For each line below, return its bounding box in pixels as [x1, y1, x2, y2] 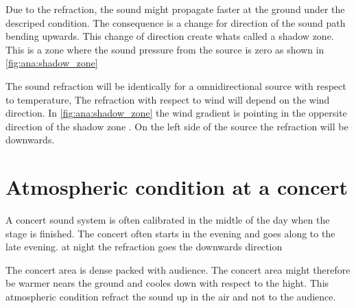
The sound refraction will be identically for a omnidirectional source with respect [5, 78, 346, 93]
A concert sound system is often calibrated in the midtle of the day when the [5, 213, 330, 227]
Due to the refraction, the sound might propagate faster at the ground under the [5, 2, 345, 16]
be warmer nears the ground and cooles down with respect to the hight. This [5, 276, 329, 290]
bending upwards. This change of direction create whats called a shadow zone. [5, 29, 334, 43]
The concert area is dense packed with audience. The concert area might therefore [5, 262, 351, 276]
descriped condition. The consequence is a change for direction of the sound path [5, 15, 346, 29]
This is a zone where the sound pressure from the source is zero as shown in [5, 42, 324, 56]
